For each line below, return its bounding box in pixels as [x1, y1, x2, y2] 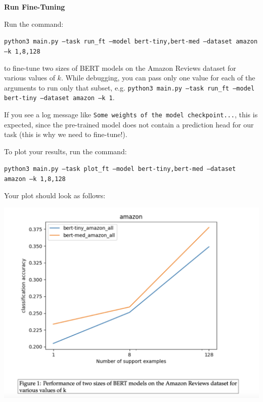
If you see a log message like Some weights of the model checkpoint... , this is [4, 109, 258, 119]
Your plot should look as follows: [4, 190, 106, 200]
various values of [4, 72, 55, 83]
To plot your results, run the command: [4, 146, 127, 156]
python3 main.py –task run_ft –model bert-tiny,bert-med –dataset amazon [4, 38, 258, 46]
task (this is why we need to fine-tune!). [4, 129, 127, 140]
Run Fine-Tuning [4, 2, 65, 12]
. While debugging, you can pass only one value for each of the [61, 72, 255, 83]
